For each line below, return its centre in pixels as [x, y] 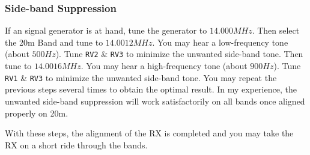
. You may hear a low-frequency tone [220, 42]
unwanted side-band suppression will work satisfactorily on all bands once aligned [155, 101]
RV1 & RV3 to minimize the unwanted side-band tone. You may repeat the [141, 77]
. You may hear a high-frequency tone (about [164, 66]
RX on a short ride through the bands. [76, 144]
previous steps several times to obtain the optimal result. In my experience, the [151, 89]
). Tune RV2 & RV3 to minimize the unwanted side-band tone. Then [179, 54]
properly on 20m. [37, 113]
